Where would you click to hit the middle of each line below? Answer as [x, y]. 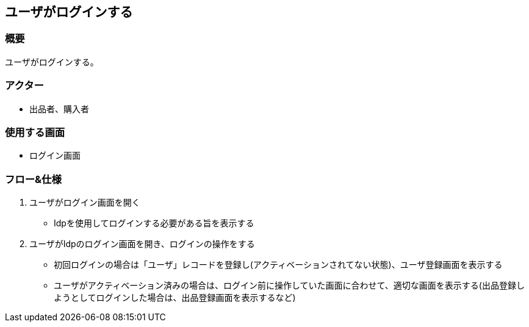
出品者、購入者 [59, 109]
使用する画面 [35, 132]
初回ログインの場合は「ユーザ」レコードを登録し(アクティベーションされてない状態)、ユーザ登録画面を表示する [278, 265]
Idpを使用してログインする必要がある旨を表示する [154, 223]
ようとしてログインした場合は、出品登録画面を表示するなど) [175, 298]
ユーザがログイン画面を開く [85, 203]
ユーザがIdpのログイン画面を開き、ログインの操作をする [142, 244]
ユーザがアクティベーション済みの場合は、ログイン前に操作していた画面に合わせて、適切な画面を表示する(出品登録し [289, 286]
